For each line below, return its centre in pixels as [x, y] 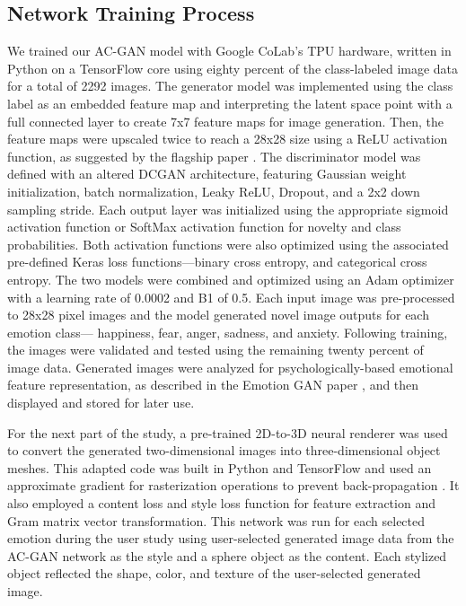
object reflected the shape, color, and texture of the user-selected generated [214, 573]
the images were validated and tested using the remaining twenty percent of [215, 350]
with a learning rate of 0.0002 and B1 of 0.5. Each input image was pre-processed [231, 297]
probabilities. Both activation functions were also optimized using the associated [228, 244]
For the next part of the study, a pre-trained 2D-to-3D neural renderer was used [228, 432]
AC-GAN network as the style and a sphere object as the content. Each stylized [227, 555]
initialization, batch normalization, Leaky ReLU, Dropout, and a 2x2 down [214, 191]
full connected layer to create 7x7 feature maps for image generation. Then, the [225, 121]
